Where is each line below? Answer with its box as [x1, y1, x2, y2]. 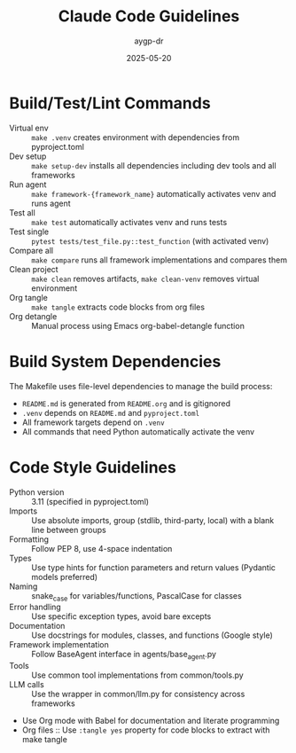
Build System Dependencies [9, 351, 222, 372]
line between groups [31, 524, 106, 535]
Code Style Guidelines [9, 457, 177, 477]
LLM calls [9, 679, 44, 690]
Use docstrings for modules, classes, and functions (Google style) [31, 630, 273, 640]
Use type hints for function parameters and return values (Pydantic [31, 561, 277, 573]
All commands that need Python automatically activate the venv [21, 426, 255, 436]
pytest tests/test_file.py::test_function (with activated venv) [31, 235, 269, 246]
